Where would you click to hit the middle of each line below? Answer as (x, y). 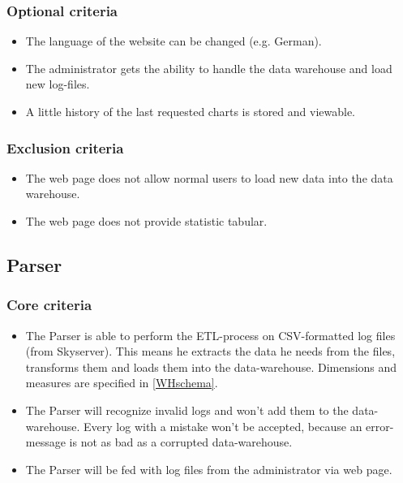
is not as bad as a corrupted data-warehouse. (181, 442)
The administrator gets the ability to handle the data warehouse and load (209, 68)
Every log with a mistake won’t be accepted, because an (223, 426)
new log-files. (58, 84)
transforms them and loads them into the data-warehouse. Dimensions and (211, 367)
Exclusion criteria (65, 147)
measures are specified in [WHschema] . (122, 383)
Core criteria (49, 305)
